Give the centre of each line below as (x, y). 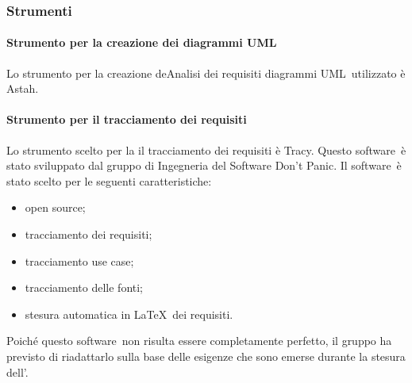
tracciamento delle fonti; (84, 287)
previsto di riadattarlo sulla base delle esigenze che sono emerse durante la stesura (206, 356)
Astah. (23, 88)
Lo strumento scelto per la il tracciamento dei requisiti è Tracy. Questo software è (206, 149)
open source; (55, 207)
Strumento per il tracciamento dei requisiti (127, 119)
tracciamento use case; (79, 260)
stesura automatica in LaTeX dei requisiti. (129, 314)
